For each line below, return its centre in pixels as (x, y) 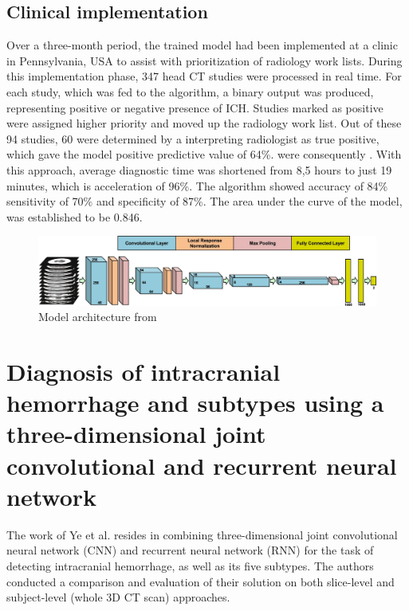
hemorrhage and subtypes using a (195, 403)
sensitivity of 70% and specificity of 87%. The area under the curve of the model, (204, 201)
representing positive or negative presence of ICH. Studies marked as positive (195, 107)
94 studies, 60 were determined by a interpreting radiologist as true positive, (193, 138)
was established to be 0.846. (75, 216)
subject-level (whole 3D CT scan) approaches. (118, 597)
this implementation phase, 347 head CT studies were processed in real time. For (204, 76)
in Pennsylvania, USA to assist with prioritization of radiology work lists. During (204, 60)
